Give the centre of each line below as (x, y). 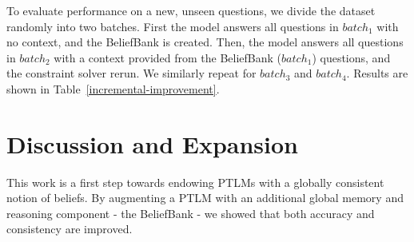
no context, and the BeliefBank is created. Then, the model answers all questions (205, 42)
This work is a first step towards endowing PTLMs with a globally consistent (195, 182)
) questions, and (351, 57)
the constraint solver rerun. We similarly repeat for (131, 73)
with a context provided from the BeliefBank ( (168, 57)
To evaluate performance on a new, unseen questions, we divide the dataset (191, 10)
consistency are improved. (70, 229)
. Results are (377, 73)
